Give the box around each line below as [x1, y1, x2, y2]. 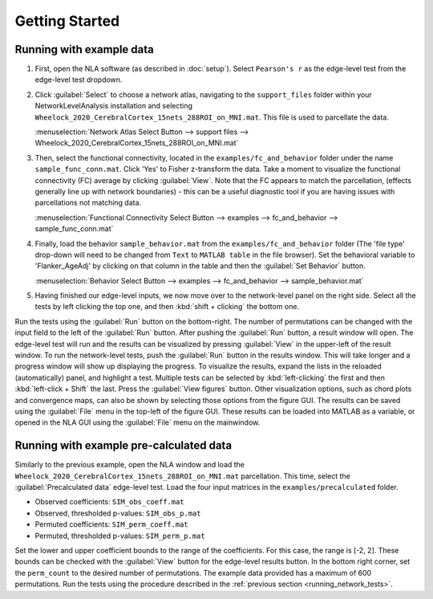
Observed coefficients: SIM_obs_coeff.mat [34, 497, 184, 507]
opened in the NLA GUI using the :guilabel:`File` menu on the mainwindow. [14, 418, 261, 427]
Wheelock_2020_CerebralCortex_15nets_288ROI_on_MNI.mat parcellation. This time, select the [14, 471, 350, 481]
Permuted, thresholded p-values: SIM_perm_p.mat [34, 531, 205, 540]
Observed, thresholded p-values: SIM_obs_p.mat [34, 508, 201, 518]
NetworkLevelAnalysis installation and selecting [34, 101, 192, 111]
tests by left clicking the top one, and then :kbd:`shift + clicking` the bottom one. [34, 302, 300, 312]
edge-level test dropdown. [34, 75, 123, 84]
